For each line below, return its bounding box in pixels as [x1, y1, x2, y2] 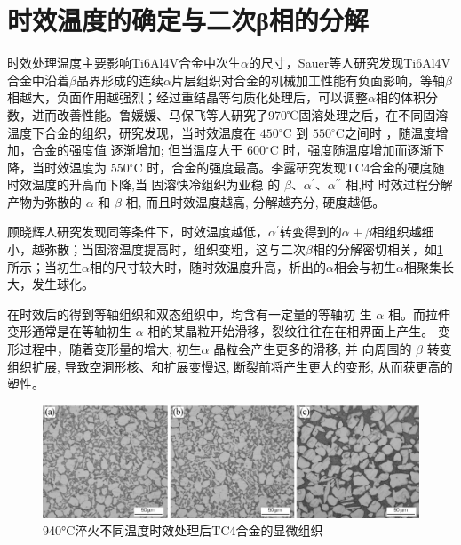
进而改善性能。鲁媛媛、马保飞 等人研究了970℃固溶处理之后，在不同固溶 [31, 105, 449, 124]
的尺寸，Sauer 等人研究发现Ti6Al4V [248, 53, 451, 72]
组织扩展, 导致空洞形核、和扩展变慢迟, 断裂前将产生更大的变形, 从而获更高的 [7, 357, 453, 375]
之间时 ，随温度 [344, 123, 436, 141]
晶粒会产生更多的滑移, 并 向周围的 [213, 340, 412, 358]
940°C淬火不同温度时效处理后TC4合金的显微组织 [43, 521, 323, 540]
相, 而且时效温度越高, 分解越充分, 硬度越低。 [125, 192, 385, 211]
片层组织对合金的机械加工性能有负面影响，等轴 [171, 70, 445, 89]
